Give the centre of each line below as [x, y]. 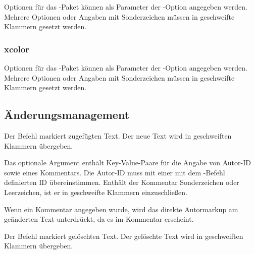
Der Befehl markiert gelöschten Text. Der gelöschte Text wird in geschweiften [124, 236]
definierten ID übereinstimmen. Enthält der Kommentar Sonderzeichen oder [122, 182]
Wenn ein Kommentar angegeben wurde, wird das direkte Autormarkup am [121, 209]
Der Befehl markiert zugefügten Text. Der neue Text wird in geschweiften [118, 135]
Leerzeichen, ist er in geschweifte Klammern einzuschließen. [96, 192]
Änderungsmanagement [67, 115]
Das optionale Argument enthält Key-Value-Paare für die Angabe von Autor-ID [127, 163]
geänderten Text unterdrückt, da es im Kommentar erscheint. [99, 219]
